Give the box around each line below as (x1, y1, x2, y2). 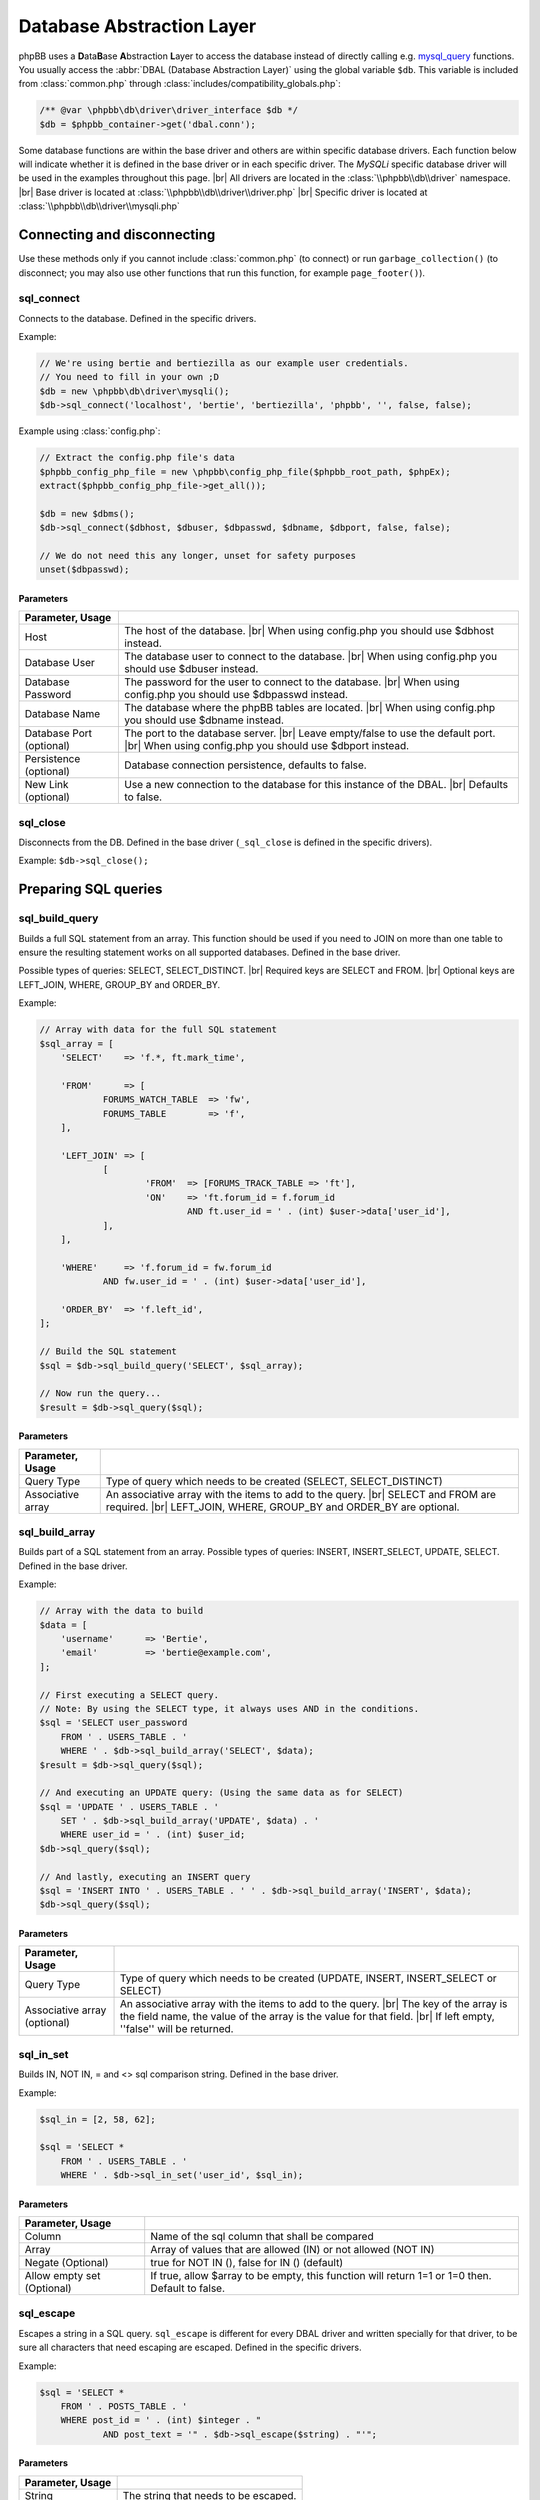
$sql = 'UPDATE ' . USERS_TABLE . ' (39, 1801, 220, 1812)
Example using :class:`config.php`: (18, 425, 161, 437)
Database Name (24, 707, 101, 721)
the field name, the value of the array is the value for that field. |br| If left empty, (119, 2010, 495, 2024)
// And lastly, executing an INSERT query (39, 1871, 251, 1882)
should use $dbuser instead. (124, 662, 259, 676)
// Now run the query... (39, 1388, 162, 1399)
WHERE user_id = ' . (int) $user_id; (60, 1829, 246, 1840)
